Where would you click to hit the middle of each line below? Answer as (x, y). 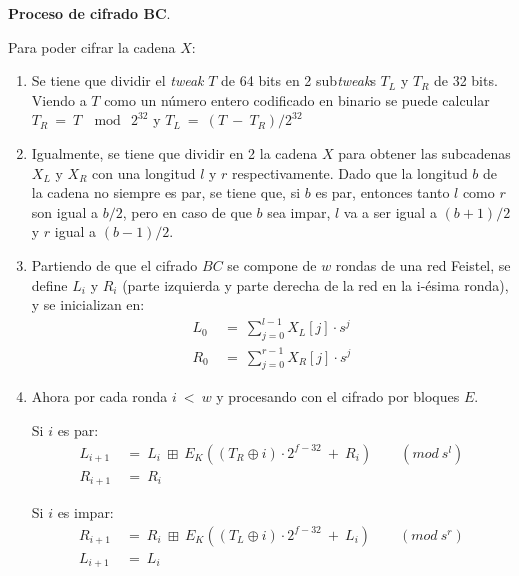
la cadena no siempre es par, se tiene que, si (166, 192)
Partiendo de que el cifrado (114, 264)
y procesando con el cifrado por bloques (338, 396)
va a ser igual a (390, 211)
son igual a (64, 211)
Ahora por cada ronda (99, 396)
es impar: (85, 512)
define (49, 284)
